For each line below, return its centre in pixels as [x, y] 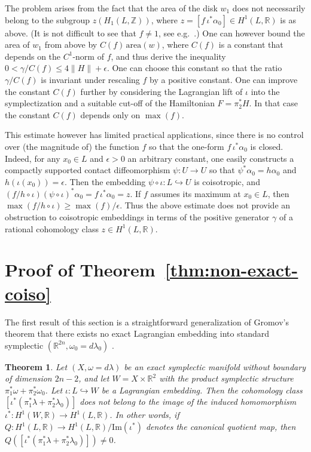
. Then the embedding [105, 181]
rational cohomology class [52, 228]
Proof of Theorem [80, 270]
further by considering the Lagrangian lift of [161, 91]
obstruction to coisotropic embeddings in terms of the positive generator [137, 217]
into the [265, 91]
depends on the [33, 56]
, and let [94, 378]
